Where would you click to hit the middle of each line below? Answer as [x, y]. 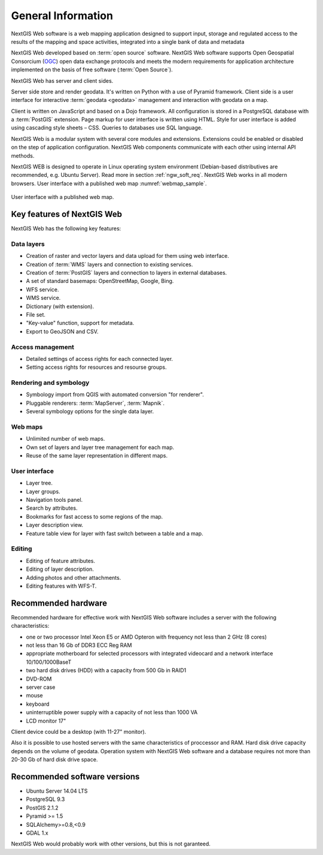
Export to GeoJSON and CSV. [62, 331]
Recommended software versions [75, 776]
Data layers [28, 244]
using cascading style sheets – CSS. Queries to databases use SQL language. [107, 128]
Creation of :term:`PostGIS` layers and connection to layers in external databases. [127, 273]
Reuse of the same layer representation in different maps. [97, 456]
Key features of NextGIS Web [67, 214]
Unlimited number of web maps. [65, 439]
